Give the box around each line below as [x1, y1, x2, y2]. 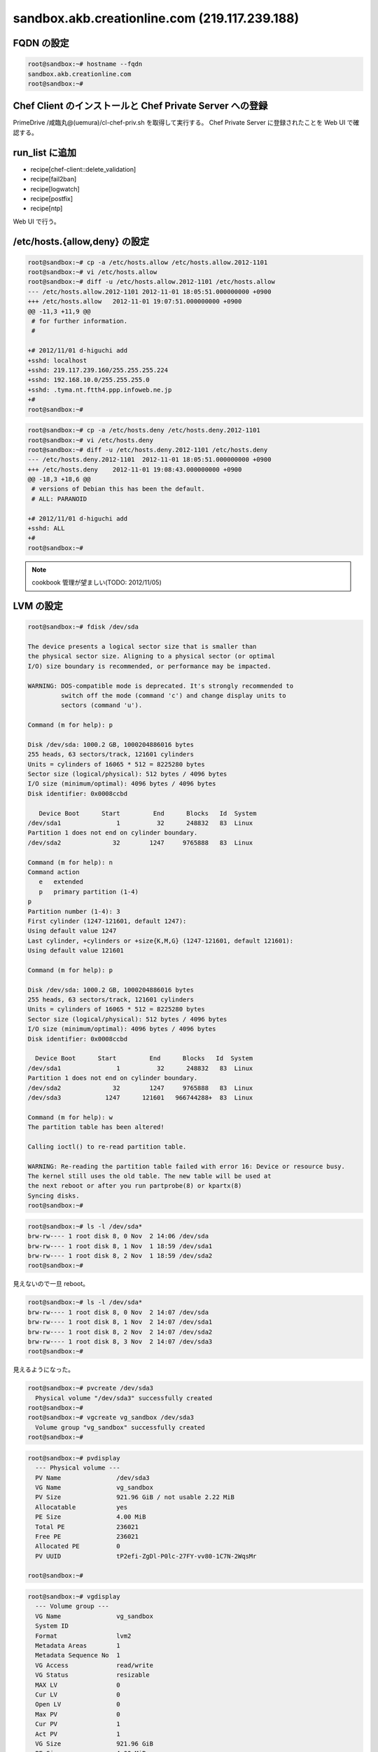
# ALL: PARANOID [31, 495, 87, 502]
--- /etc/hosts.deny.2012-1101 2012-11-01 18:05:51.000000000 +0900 [27, 456, 272, 464]
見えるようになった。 [13, 1365, 75, 1374]
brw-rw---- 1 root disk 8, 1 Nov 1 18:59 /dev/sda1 [27, 1242, 213, 1250]
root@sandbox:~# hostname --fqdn [27, 60, 143, 68]
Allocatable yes [35, 1503, 128, 1511]
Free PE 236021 [35, 1532, 139, 1540]
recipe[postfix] [30, 194, 73, 203]
